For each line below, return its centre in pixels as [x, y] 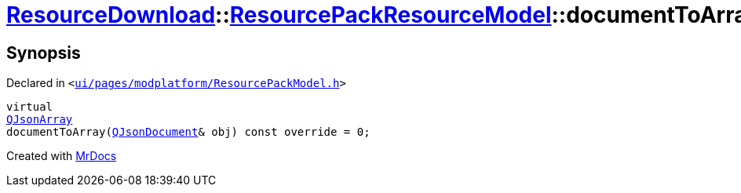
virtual [30, 107]
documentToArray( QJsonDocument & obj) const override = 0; [188, 132]
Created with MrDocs [62, 156]
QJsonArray [40, 120]
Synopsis [44, 53]
